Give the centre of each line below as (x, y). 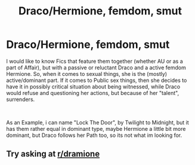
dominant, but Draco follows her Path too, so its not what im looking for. (94, 135)
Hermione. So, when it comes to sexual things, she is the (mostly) (87, 74)
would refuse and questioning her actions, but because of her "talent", (93, 93)
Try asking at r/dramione (53, 154)
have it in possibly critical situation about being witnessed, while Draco (93, 86)
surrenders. (21, 99)
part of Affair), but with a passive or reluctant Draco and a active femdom (96, 68)
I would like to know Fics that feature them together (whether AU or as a (95, 61)
